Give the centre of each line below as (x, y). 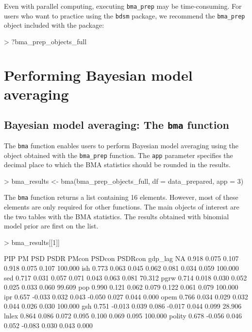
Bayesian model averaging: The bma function (117, 125)
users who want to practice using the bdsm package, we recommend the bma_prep (125, 15)
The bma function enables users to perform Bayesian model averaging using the (121, 145)
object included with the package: (54, 25)
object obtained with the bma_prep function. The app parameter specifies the (118, 155)
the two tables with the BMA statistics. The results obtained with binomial (117, 216)
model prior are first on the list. (51, 226)
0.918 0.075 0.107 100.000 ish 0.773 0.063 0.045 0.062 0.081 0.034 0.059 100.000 (121, 268)
